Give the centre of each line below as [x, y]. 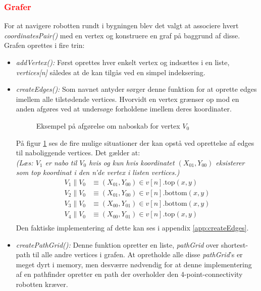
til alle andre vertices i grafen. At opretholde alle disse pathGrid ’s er [138, 254]
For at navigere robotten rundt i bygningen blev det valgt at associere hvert [121, 25]
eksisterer [230, 162]
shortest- [235, 244]
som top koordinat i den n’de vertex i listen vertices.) [98, 172]
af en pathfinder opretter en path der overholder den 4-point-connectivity [129, 274]
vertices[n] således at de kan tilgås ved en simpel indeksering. [111, 72]
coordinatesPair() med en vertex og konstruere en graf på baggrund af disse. [122, 35]
